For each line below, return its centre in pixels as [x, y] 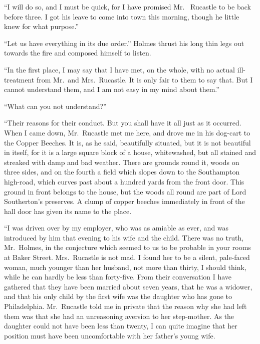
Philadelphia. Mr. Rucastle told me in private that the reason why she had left [125, 306]
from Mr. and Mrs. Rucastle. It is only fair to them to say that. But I [145, 79]
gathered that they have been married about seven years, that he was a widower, [128, 286]
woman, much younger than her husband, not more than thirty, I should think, [125, 267]
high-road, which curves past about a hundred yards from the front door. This [124, 181]
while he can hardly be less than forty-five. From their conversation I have [118, 277]
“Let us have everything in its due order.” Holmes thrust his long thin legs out [124, 43]
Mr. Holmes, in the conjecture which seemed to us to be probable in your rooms [127, 247]
